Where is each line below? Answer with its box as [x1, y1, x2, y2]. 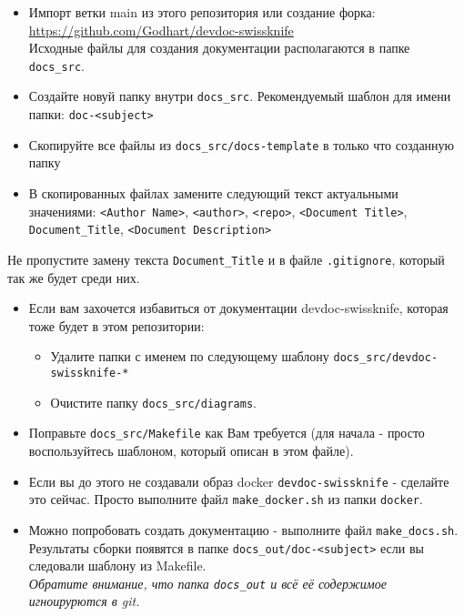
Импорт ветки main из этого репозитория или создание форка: [28, 3, 376, 21]
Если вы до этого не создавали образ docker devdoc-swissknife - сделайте [28, 471, 449, 490]
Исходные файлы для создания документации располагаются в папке [28, 38, 410, 57]
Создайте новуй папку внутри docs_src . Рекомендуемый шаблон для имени [28, 86, 451, 106]
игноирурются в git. [28, 591, 140, 611]
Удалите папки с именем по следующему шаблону [50, 347, 329, 366]
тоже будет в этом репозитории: [28, 316, 205, 335]
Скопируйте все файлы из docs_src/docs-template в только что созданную [28, 135, 455, 154]
